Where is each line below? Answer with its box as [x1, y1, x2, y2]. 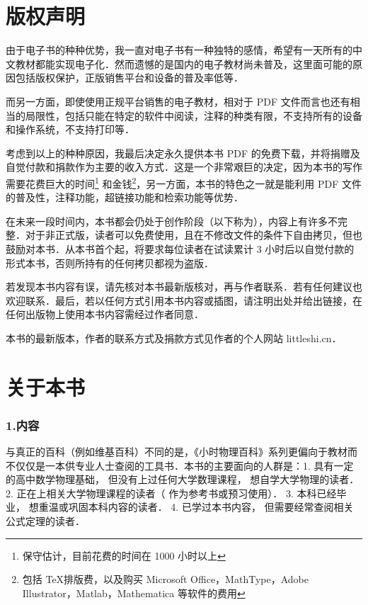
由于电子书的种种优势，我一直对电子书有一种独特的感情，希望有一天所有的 [6, 43, 352, 57]
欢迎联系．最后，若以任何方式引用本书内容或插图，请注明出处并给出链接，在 [6, 293, 362, 307]
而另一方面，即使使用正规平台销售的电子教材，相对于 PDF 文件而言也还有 [6, 94, 350, 108]
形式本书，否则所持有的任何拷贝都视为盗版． [6, 255, 214, 270]
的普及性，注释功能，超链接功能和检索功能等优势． [6, 190, 243, 205]
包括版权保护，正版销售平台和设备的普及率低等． [15, 70, 243, 85]
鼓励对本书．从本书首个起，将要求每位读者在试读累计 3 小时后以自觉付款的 [6, 241, 355, 256]
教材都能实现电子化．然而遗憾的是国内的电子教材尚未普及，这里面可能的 [15, 56, 352, 71]
